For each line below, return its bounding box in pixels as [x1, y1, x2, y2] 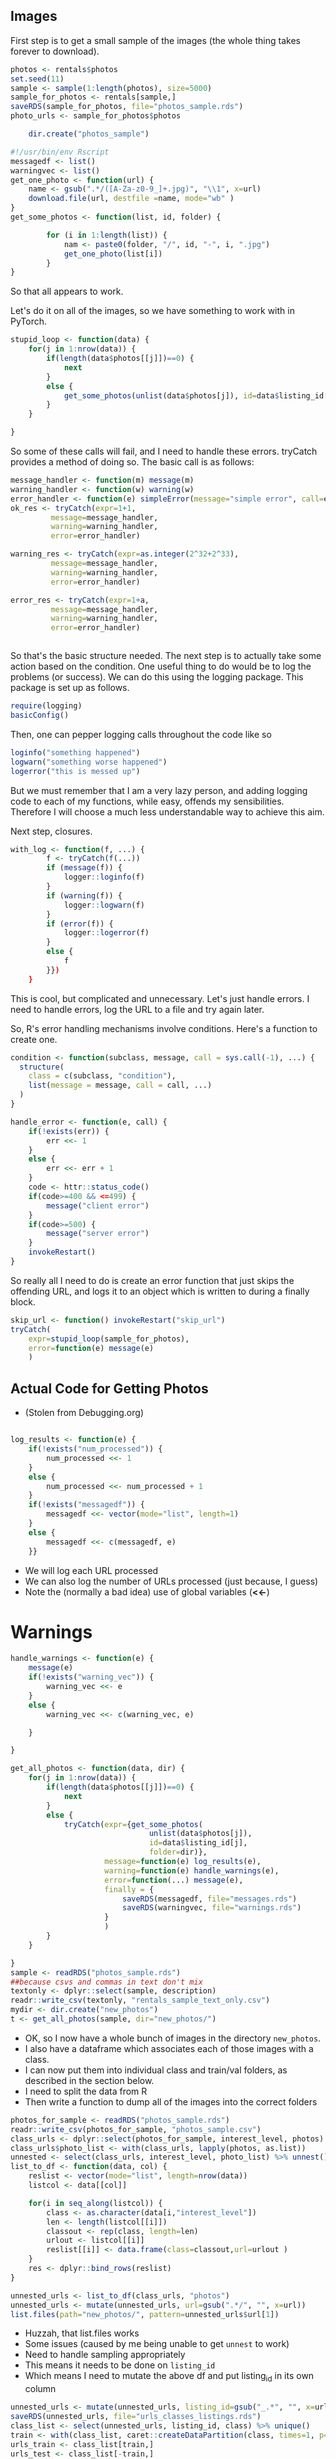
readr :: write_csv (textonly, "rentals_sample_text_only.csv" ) [10, 1995, 271, 2006]
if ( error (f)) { [46, 919, 114, 929]
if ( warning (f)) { [46, 890, 123, 901]
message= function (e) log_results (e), [104, 1857, 262, 1867]
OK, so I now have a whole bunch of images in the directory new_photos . [24, 2032, 322, 2044]
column [24, 2383, 57, 2395]
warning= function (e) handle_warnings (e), [104, 1865, 280, 1876]
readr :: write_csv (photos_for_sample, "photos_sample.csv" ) [10, 2124, 262, 2134]
